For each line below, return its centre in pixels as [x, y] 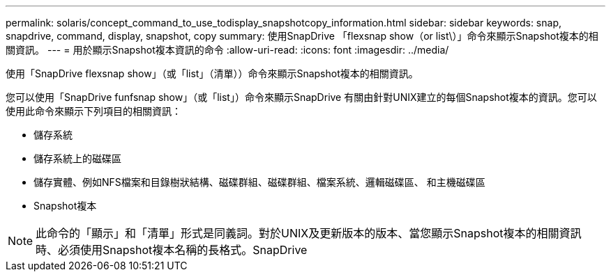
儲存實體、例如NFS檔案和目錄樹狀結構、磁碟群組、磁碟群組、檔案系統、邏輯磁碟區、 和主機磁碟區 [259, 182]
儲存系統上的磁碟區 [77, 158]
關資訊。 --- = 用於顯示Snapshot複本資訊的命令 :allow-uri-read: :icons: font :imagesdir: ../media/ [227, 50]
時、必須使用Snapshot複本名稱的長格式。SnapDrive [172, 250]
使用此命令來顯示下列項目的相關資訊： [93, 111]
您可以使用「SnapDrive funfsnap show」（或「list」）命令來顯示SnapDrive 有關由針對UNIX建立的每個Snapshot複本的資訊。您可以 [301, 97]
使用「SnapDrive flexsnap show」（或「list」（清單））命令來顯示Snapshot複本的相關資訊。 [212, 73]
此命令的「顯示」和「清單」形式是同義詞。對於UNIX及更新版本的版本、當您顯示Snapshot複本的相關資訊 [309, 233]
